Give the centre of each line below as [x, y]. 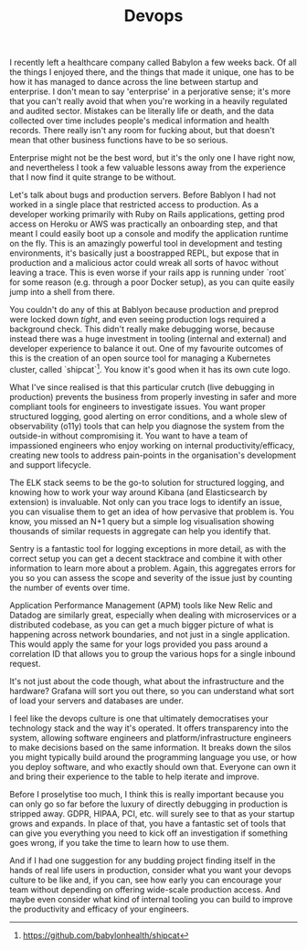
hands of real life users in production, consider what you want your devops [151, 870]
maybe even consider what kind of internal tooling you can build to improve [151, 899]
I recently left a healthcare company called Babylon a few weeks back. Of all [153, 63]
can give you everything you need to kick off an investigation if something [148, 833]
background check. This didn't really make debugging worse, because [143, 329]
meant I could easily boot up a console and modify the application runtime [149, 234]
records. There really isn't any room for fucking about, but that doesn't [143, 131]
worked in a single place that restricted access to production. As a [134, 205]
